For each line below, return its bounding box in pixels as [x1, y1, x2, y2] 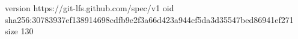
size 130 [5, 25, 34, 37]
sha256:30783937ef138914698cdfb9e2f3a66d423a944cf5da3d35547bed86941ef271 [5, 13, 294, 25]
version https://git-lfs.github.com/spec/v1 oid [5, 2, 174, 14]
